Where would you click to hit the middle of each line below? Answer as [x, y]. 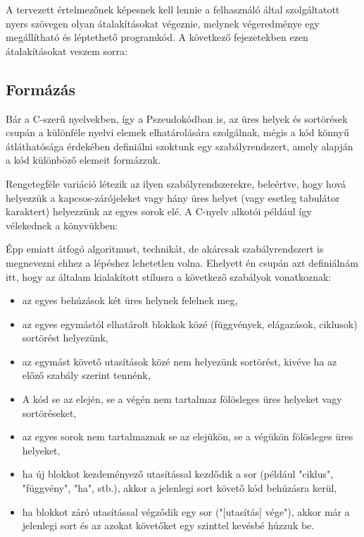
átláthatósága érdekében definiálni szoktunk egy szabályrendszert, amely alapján [180, 146]
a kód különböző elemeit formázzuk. [83, 160]
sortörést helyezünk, [65, 338]
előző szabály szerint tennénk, [86, 375]
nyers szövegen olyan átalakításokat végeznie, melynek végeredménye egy [163, 23]
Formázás [41, 89]
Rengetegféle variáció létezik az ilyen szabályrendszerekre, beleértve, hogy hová [176, 183]
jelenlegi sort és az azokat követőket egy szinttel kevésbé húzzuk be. [168, 525]
